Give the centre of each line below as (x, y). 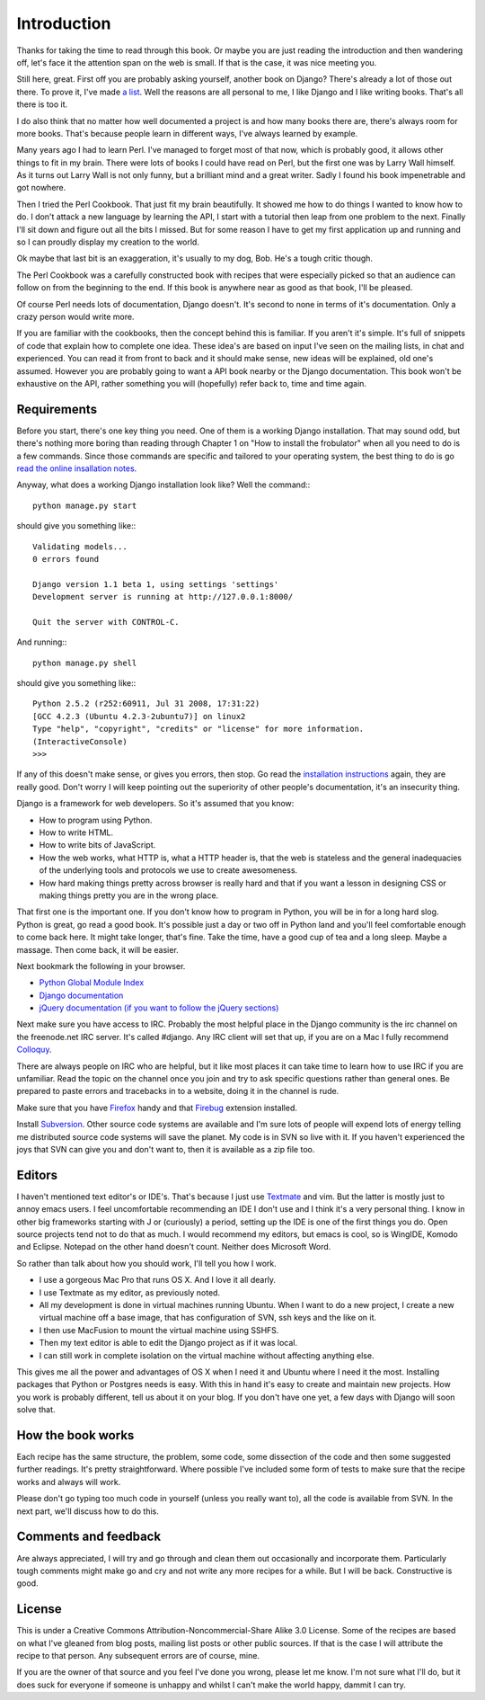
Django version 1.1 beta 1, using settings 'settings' (156, 584)
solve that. (36, 1410)
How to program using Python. (96, 820)
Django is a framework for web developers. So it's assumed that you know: (155, 804)
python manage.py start (85, 505)
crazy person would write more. (75, 316)
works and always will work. (69, 1482)
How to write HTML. (76, 832)
